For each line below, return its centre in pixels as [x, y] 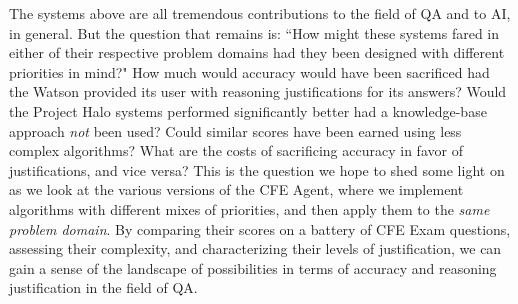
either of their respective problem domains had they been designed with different [257, 52]
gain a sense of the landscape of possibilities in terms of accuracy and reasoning [253, 267]
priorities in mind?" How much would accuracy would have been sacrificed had [249, 71]
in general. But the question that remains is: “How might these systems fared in [254, 32]
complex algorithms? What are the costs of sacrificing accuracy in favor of [236, 150]
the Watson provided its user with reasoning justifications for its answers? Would [258, 91]
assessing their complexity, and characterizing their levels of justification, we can [255, 248]
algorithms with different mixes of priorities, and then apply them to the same [249, 208]
